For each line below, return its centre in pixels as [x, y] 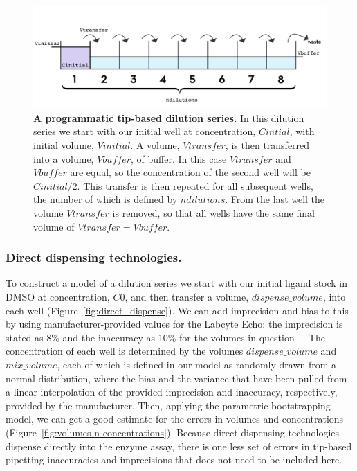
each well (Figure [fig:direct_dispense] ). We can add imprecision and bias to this [177, 310]
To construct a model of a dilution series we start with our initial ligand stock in [177, 283]
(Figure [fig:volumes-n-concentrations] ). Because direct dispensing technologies [173, 432]
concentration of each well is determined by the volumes [125, 351]
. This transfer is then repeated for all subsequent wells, [195, 185]
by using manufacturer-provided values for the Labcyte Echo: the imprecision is [174, 324]
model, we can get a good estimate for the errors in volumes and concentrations [175, 419]
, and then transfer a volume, [187, 296]
